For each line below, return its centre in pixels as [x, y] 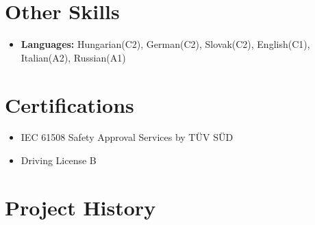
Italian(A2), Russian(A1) [73, 57]
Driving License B [59, 160]
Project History [80, 207]
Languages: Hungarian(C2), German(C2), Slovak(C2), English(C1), [165, 44]
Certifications [70, 104]
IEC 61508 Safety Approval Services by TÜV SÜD [127, 137]
